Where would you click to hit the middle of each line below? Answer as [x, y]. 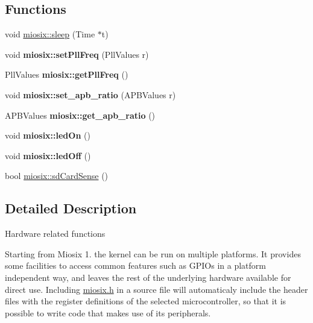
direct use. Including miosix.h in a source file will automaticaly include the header [156, 289]
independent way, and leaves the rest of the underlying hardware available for [148, 277]
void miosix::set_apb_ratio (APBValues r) [90, 94]
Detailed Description [71, 208]
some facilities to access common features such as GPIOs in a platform [135, 265]
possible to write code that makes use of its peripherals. [108, 312]
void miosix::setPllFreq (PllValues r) [77, 54]
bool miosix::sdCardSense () [57, 176]
